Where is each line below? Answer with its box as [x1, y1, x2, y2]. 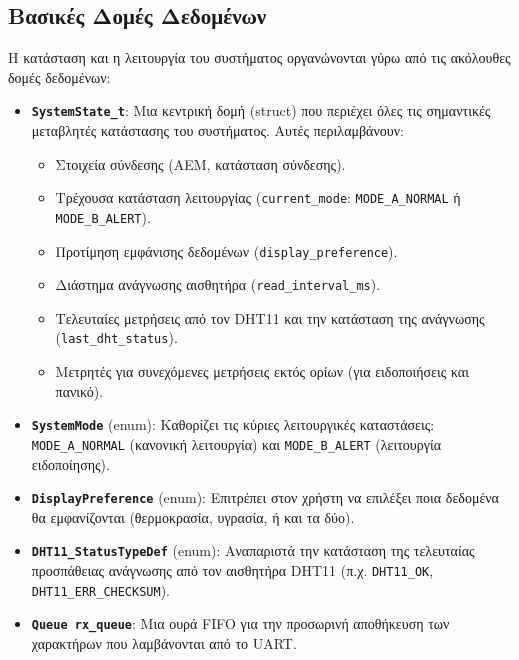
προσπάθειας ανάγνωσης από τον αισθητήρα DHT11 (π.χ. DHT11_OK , [31, 560, 434, 581]
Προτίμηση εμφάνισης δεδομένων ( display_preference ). [55, 240, 398, 261]
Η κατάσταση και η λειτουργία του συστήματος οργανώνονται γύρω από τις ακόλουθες [8, 47, 511, 68]
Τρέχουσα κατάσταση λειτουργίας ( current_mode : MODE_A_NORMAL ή [55, 187, 461, 208]
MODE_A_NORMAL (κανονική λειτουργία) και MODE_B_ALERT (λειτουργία [31, 433, 442, 454]
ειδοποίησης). [31, 453, 110, 474]
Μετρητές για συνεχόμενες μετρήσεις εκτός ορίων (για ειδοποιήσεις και [55, 361, 469, 382]
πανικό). [55, 380, 104, 401]
